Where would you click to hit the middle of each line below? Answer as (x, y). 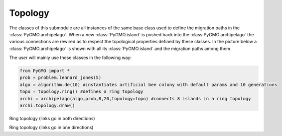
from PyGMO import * (45, 71)
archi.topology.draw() (47, 106)
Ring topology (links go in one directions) (51, 128)
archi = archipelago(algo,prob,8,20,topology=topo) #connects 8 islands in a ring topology (135, 99)
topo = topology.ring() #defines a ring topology (81, 92)
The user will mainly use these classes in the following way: (70, 58)
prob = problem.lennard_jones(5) (61, 78)
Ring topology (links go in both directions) (52, 119)
